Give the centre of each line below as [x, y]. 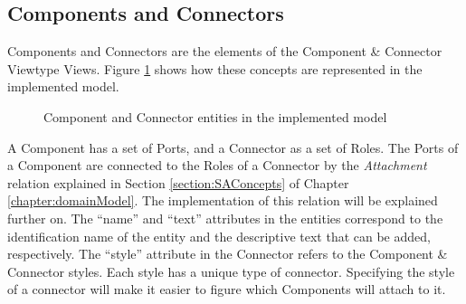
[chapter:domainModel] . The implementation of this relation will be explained [223, 200]
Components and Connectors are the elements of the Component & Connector [225, 51]
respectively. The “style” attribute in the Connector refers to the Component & [228, 254]
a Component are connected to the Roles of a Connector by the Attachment [217, 165]
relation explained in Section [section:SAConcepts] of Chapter [178, 182]
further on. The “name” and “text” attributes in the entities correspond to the [225, 218]
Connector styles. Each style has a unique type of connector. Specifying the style [231, 271]
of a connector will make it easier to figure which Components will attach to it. [227, 289]
